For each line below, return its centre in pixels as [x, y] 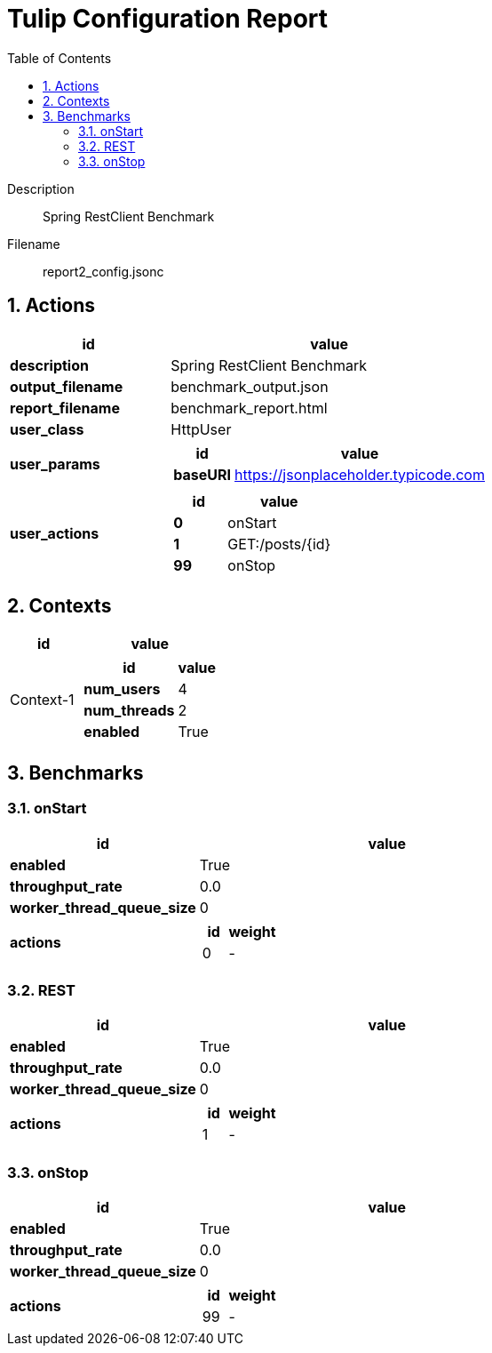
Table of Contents [60, 58]
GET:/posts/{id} [279, 544]
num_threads [129, 711]
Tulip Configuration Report [168, 19]
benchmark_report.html [249, 408]
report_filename [65, 408]
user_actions [55, 533]
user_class [47, 429]
